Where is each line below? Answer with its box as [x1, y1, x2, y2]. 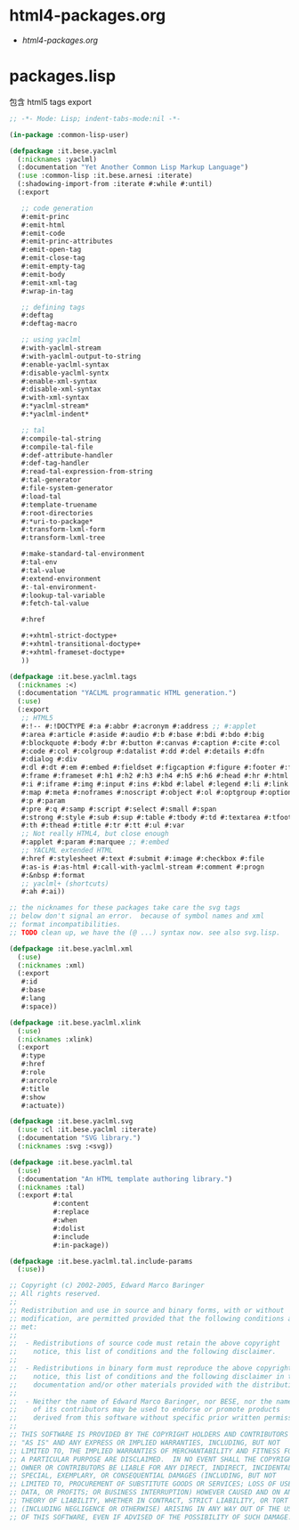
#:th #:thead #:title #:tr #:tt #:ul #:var [20, 821, 185, 830]
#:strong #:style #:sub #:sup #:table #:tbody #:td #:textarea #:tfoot [20, 813, 293, 822]
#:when [53, 1216, 77, 1225]
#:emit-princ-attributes [20, 237, 114, 246]
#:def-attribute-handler [20, 450, 114, 459]
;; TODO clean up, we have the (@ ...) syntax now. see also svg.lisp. [9, 927, 280, 937]
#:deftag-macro [20, 320, 77, 328]
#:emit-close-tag [20, 254, 86, 263]
